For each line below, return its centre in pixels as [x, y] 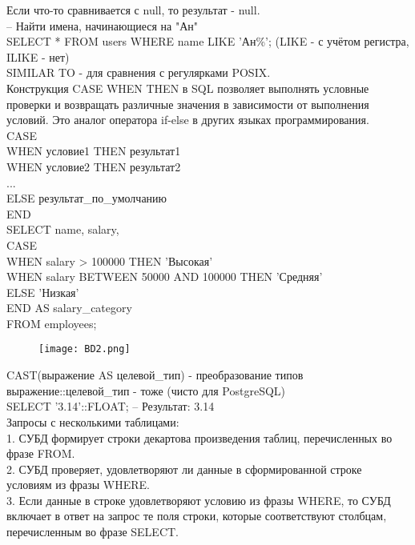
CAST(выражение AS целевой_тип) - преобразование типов [155, 375]
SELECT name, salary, [63, 229]
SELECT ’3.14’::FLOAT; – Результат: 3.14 [111, 406]
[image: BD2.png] [85, 349]
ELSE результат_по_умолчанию [87, 198]
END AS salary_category [69, 308]
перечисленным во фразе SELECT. [93, 532]
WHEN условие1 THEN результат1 [94, 151]
